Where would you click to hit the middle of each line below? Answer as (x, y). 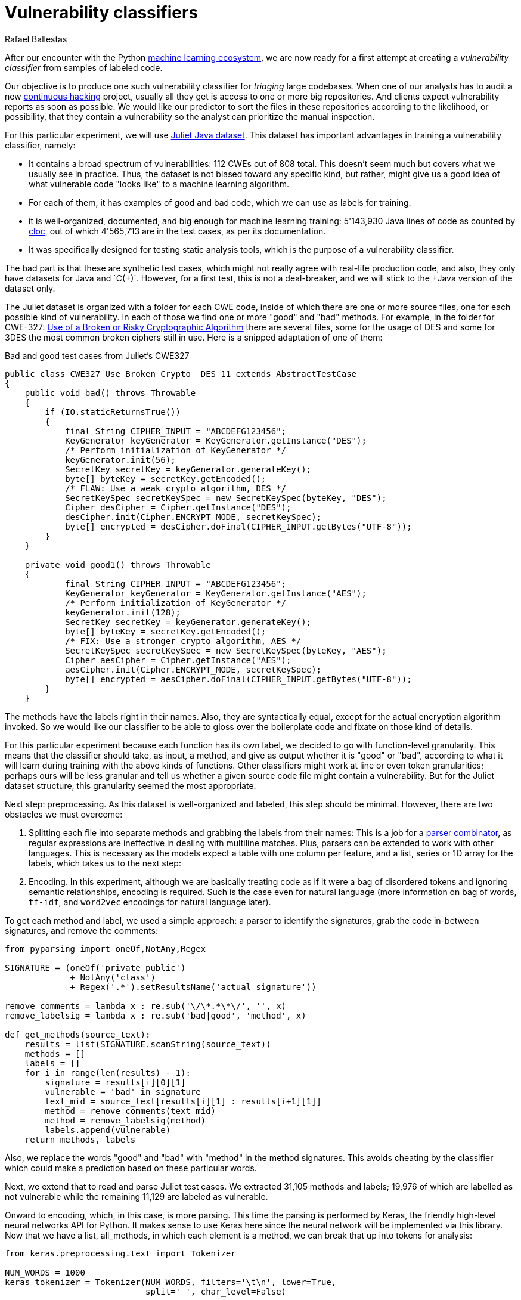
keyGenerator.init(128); (123, 612)
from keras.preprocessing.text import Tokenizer (120, 1253)
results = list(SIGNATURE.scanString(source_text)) (148, 1044)
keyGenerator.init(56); (120, 459)
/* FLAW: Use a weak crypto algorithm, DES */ (176, 488)
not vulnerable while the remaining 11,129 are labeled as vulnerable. (137, 1196)
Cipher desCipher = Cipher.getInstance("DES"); (178, 507)
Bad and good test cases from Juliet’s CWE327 (97, 355)
